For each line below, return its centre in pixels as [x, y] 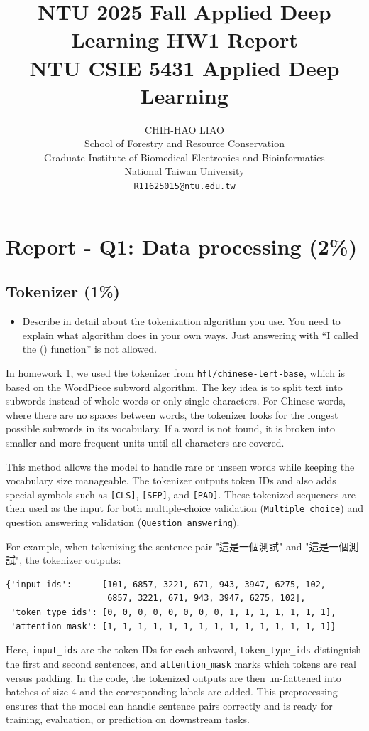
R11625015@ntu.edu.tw [184, 187]
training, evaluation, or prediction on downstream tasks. [128, 719]
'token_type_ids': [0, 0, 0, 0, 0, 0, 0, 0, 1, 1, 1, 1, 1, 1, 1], [174, 613]
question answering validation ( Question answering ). [123, 522]
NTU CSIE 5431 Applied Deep [184, 67]
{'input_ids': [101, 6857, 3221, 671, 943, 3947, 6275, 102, [166, 584]
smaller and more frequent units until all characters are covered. [145, 442]
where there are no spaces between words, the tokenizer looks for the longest [172, 414]
